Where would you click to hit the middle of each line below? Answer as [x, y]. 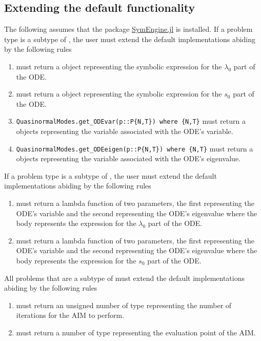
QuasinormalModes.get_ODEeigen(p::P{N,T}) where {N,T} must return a [135, 148]
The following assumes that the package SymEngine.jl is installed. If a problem [128, 29]
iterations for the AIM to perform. [70, 315]
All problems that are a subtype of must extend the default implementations [124, 278]
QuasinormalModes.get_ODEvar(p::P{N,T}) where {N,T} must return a [131, 121]
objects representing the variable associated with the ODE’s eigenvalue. [128, 158]
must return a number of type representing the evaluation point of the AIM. [136, 332]
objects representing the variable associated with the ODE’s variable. [125, 131]
